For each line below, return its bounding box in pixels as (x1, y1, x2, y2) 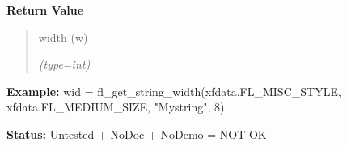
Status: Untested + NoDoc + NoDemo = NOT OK (6, 125, 267, 142)
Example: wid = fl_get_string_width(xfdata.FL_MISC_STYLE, (6, 82, 341, 99)
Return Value (6, 2, 84, 18)
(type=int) (38, 56, 91, 73)
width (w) (38, 28, 88, 45)
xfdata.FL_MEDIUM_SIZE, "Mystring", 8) (6, 98, 225, 115)
